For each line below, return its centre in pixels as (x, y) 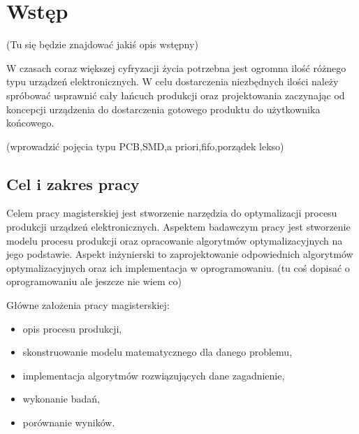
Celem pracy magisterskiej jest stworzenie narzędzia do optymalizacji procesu (172, 213)
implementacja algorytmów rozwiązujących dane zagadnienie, (154, 375)
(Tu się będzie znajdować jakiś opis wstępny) (102, 44)
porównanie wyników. (69, 422)
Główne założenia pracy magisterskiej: (88, 305)
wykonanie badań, (61, 399)
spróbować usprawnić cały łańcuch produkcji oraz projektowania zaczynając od (176, 95)
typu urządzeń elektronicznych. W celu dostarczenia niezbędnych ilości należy (173, 81)
